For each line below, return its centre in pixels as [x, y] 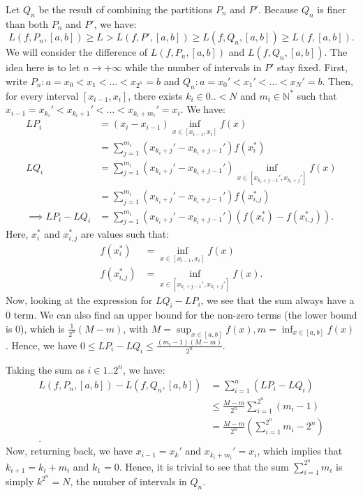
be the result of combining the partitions [126, 9]
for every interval [42, 95]
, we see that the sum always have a [277, 300]
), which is [43, 328]
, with [136, 328]
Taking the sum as [45, 369]
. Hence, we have [42, 345]
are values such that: [125, 234]
